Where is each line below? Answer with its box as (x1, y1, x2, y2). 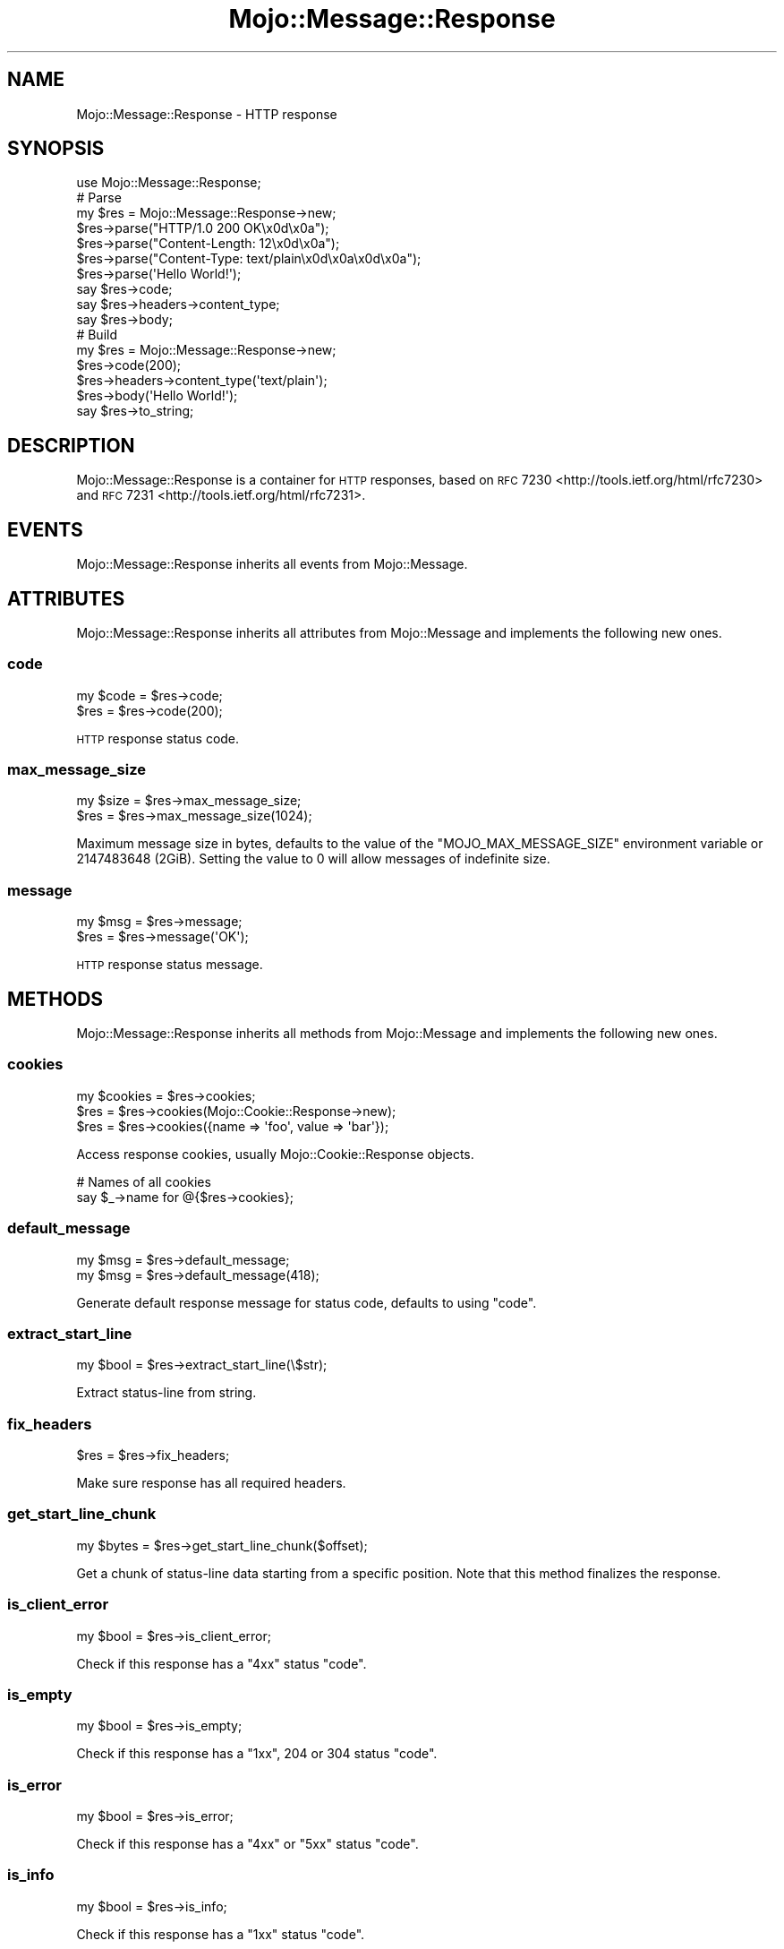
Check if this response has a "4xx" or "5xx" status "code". (76, 1836, 419, 1852)
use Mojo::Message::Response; (76, 175, 261, 191)
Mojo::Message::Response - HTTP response (76, 106, 337, 122)
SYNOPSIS (7, 137, 105, 160)
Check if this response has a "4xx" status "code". (76, 1655, 367, 1671)
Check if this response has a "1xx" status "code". (76, 1926, 365, 1942)
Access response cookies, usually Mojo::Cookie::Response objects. (76, 1146, 474, 1162)
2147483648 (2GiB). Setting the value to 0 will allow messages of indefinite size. (76, 851, 550, 867)
